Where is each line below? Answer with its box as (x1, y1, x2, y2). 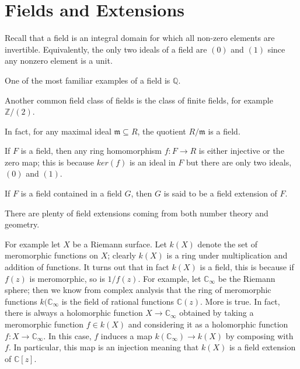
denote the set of (197, 237, 257, 250)
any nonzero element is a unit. (5, 54, 113, 67)
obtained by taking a (179, 306, 254, 319)
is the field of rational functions (61, 295, 175, 307)
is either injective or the (198, 144, 284, 157)
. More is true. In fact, (200, 295, 280, 307)
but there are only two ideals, (186, 156, 292, 168)
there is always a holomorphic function (5, 306, 143, 319)
